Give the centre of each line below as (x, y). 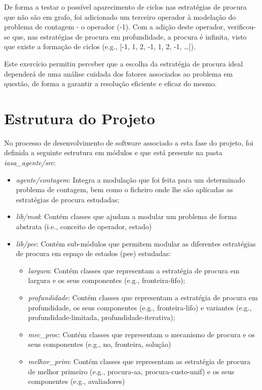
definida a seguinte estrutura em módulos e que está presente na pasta (113, 152)
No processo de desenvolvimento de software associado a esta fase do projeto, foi (129, 142)
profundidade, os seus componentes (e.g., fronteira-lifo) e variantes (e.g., (140, 307)
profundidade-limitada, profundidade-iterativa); (102, 317)
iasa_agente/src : (30, 163)
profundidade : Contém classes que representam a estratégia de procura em (143, 297)
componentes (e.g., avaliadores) (77, 381)
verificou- (241, 27)
